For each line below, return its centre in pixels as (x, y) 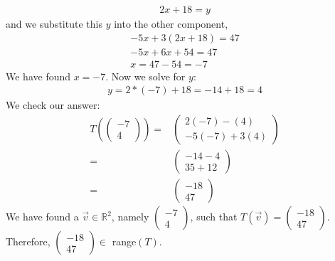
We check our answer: (53, 105)
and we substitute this (54, 24)
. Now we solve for (145, 76)
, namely (130, 217)
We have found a (42, 217)
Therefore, (28, 241)
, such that (214, 217)
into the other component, (171, 24)
